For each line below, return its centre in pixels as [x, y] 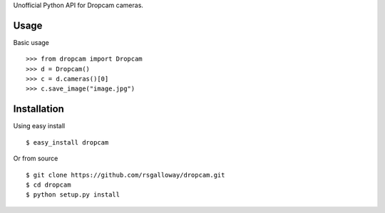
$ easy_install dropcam [67, 142]
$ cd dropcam [48, 185]
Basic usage [31, 42]
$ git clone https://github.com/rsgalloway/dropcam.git [125, 175]
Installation [38, 109]
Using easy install [39, 126]
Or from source [36, 159]
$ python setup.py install [73, 195]
